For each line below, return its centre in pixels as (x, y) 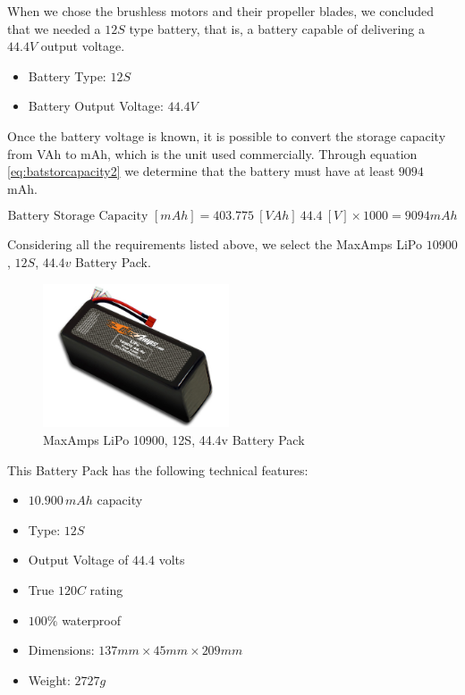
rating (106, 590)
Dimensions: (61, 650)
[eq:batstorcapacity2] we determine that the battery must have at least (201, 171)
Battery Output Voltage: (96, 106)
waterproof (91, 620)
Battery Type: (67, 75)
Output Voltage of (78, 560)
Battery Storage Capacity (78, 217)
